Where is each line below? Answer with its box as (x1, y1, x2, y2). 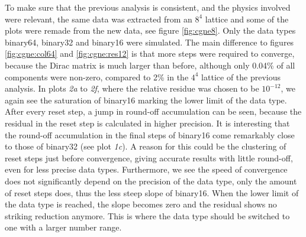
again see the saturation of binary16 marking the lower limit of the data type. (5, 93, 287, 106)
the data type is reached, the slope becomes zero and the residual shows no (5, 198, 277, 210)
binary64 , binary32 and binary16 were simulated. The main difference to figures (5, 35, 294, 48)
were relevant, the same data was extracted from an (5, 12, 192, 25)
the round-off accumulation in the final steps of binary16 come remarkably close (5, 128, 295, 141)
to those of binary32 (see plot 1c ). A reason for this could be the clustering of (5, 140, 286, 152)
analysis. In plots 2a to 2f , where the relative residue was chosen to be (5, 82, 259, 95)
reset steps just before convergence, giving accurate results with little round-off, (5, 151, 293, 164)
